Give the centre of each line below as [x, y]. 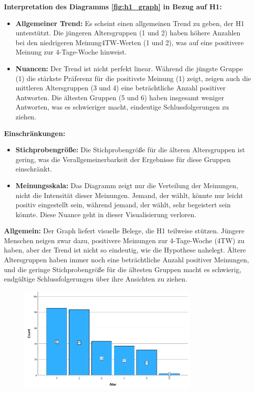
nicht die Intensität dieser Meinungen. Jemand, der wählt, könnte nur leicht [129, 195]
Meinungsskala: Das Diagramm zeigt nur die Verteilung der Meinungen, [127, 185]
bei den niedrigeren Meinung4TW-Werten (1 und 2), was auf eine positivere [130, 42]
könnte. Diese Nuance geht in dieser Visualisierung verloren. [106, 214]
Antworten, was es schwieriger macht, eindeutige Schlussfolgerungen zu [122, 107]
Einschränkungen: [35, 133]
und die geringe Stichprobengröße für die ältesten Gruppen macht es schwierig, [123, 269]
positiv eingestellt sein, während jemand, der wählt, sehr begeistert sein [123, 205]
